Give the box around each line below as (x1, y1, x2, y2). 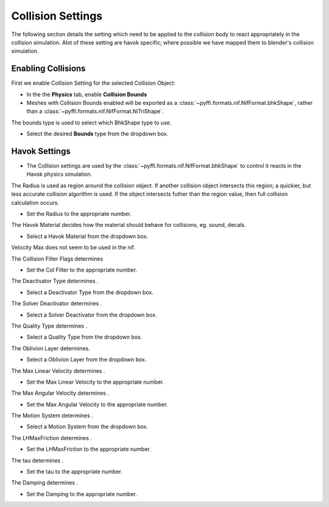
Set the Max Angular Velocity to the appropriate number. (26, 400, 168, 408)
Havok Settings (11, 146, 71, 156)
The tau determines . (11, 456, 64, 464)
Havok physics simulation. (26, 171, 93, 178)
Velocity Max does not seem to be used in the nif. (11, 244, 136, 251)
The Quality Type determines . (11, 322, 88, 329)
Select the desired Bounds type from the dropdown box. (26, 130, 169, 137)
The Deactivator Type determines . (11, 278, 99, 285)
